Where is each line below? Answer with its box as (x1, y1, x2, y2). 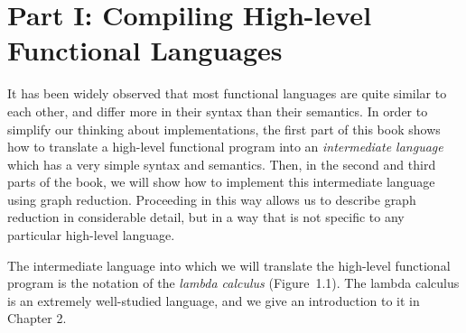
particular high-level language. (7, 226, 175, 245)
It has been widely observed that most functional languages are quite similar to (7, 84, 447, 103)
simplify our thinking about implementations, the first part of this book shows (7, 119, 441, 138)
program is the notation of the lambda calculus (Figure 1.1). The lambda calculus (7, 273, 460, 292)
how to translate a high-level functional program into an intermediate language (7, 137, 443, 156)
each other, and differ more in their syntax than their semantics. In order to (7, 101, 428, 120)
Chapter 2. (7, 309, 67, 328)
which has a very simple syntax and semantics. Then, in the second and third (7, 154, 436, 173)
